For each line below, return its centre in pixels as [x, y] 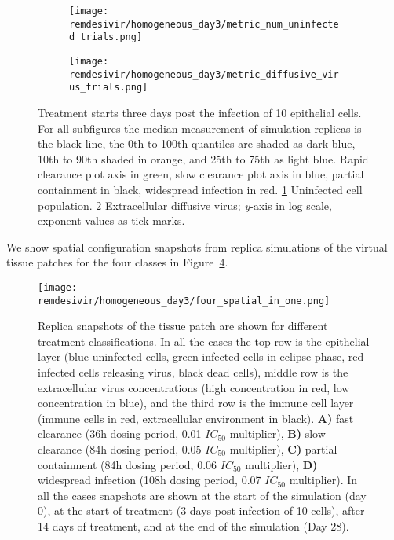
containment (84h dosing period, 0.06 [128, 464]
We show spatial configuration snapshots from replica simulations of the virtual [197, 246]
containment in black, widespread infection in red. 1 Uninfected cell [200, 189]
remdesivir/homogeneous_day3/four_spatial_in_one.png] [184, 301]
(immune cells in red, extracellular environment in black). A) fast [196, 418]
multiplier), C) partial [283, 448]
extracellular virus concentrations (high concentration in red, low [194, 387]
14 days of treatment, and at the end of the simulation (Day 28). [193, 525]
